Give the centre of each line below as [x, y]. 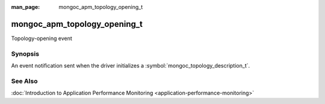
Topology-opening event [42, 38]
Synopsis [25, 54]
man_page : [26, 7]
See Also [24, 81]
